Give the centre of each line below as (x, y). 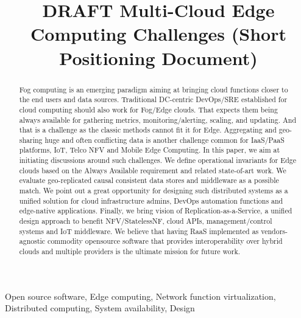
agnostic (32, 241)
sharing (31, 140)
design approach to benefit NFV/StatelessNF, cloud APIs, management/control (146, 221)
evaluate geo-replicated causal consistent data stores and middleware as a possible (149, 180)
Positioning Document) (158, 57)
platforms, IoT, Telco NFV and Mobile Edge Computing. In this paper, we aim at (150, 150)
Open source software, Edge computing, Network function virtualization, (140, 296)
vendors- (274, 231)
